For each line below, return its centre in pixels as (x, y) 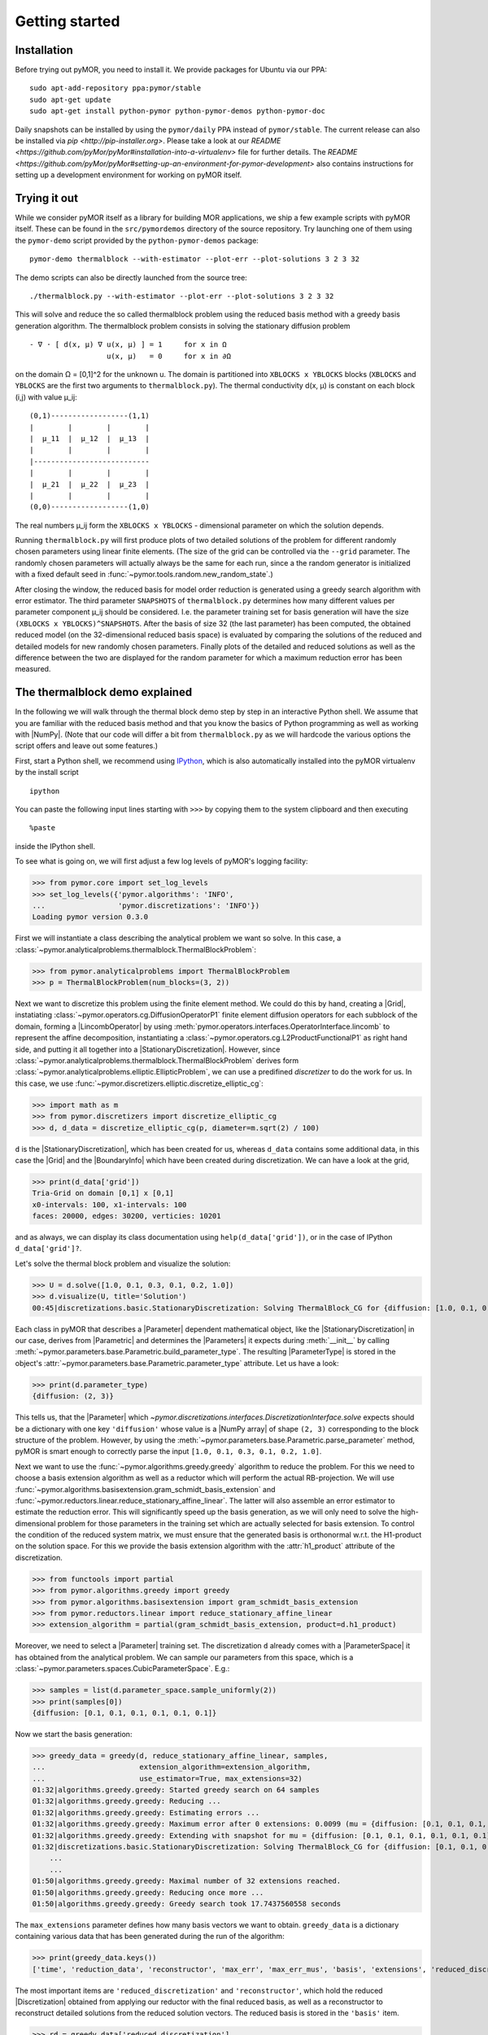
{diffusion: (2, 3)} (73, 1396)
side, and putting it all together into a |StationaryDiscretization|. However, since (148, 1049)
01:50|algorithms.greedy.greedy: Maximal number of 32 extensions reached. (187, 1881)
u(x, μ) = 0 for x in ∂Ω (169, 356)
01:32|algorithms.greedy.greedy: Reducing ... (126, 1801)
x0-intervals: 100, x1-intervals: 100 (109, 1204)
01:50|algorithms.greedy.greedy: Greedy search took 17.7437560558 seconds (187, 1904)
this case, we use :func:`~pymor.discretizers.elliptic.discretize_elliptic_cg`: (139, 1083)
